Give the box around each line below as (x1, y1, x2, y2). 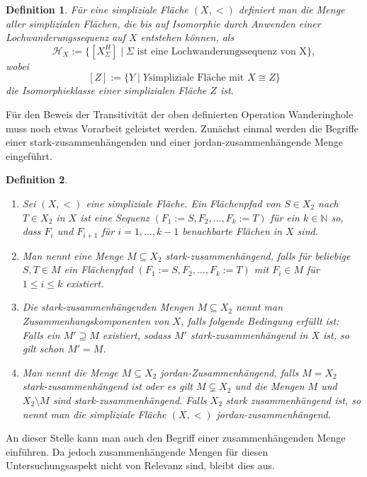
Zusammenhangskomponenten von (22, 313, 169, 328)
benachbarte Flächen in (182, 224, 283, 238)
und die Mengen (235, 379, 305, 393)
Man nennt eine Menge (22, 248, 123, 263)
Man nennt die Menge (22, 364, 118, 379)
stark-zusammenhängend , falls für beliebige (165, 248, 351, 263)
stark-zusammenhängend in (190, 327, 308, 342)
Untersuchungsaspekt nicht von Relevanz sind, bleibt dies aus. (6, 458, 275, 473)
